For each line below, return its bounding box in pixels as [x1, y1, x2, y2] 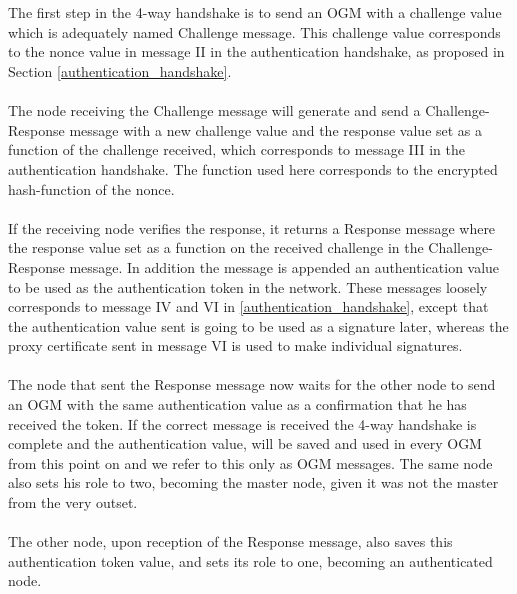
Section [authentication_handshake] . [8, 60, 232, 81]
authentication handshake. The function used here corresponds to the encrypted [8, 158, 498, 179]
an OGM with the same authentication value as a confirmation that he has [8, 394, 467, 415]
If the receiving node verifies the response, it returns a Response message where [8, 217, 496, 238]
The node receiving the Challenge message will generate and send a [8, 100, 421, 121]
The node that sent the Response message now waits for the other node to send [8, 374, 496, 395]
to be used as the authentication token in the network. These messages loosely [8, 276, 488, 297]
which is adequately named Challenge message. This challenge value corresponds [8, 21, 501, 42]
